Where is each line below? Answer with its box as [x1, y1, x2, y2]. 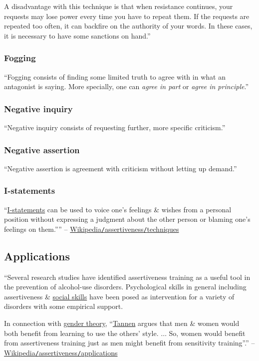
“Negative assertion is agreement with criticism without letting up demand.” [4, 163, 237, 173]
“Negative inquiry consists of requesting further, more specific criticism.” [4, 122, 226, 132]
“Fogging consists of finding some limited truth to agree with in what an [4, 71, 226, 82]
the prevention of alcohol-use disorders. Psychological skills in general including [4, 281, 247, 292]
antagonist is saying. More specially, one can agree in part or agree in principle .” [4, 81, 249, 92]
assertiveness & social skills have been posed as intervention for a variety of [4, 291, 235, 301]
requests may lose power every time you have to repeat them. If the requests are [4, 11, 250, 21]
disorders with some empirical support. [4, 301, 123, 311]
